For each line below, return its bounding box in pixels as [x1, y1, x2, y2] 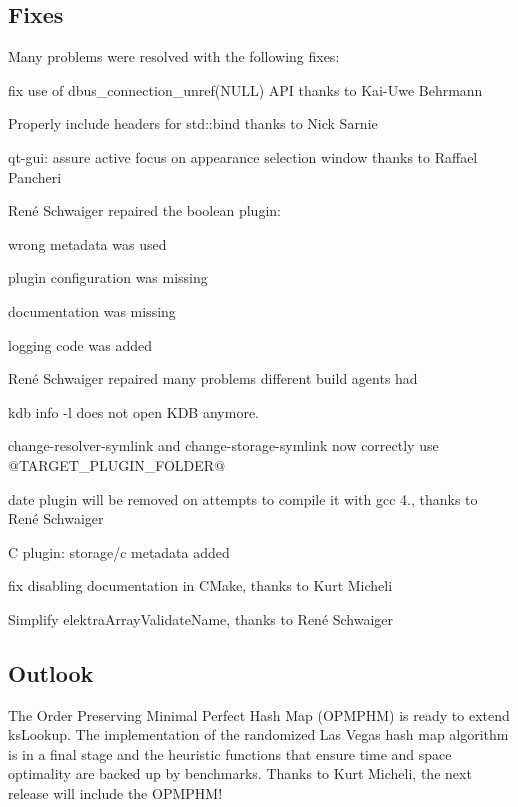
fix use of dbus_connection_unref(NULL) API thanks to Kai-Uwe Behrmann [8, 79, 483, 100]
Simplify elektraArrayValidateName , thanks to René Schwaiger [8, 608, 394, 629]
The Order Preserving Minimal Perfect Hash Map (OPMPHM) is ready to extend [8, 704, 510, 725]
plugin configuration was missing [8, 267, 208, 288]
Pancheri [8, 166, 62, 187]
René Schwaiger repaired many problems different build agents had [8, 368, 418, 389]
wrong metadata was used [8, 233, 167, 254]
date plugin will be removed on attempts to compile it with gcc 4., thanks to [8, 488, 478, 509]
